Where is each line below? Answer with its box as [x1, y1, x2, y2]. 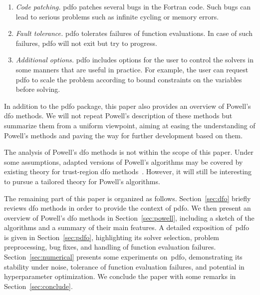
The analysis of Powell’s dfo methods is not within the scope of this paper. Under [4, 147, 254, 157]
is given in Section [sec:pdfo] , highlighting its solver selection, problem [4, 232, 220, 242]
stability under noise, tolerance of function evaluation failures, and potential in [4, 261, 245, 272]
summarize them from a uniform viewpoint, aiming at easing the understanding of [4, 120, 256, 130]
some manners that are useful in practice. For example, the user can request [15, 64, 249, 74]
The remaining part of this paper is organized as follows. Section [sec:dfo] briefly [4, 193, 251, 203]
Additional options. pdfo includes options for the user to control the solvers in [15, 54, 254, 65]
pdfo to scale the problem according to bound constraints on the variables [15, 74, 242, 84]
